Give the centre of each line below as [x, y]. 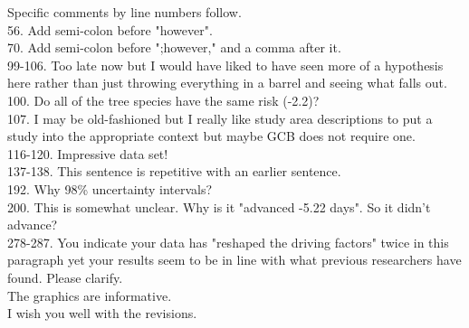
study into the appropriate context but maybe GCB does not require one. [211, 136]
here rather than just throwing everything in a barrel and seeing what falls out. [227, 83]
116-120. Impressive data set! [88, 153]
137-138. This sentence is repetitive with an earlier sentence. [174, 171]
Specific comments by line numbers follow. [124, 12]
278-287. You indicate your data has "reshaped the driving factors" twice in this [228, 242]
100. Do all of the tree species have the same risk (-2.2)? [163, 100]
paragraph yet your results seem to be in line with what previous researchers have [234, 260]
